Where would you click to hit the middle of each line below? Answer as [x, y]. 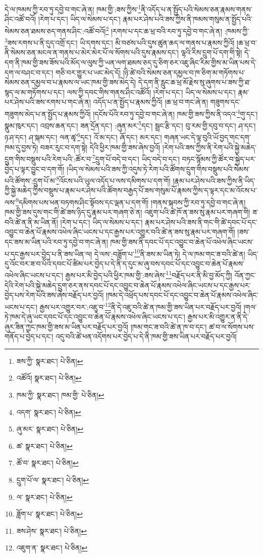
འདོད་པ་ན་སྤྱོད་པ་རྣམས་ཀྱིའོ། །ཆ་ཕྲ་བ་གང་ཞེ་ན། [150, 102]
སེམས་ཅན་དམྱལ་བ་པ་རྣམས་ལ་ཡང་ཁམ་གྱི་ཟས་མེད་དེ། [70, 82]
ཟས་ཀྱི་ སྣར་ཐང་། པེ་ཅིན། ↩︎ [50, 361]
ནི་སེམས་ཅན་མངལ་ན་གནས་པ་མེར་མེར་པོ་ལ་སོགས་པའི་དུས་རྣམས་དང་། [92, 52]
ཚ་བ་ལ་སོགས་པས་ [232, 326]
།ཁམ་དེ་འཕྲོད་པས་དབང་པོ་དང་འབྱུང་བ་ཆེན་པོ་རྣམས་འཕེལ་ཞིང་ [182, 295]
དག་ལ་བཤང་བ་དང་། [29, 72]
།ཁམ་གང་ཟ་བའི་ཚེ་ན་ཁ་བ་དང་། [169, 326]
